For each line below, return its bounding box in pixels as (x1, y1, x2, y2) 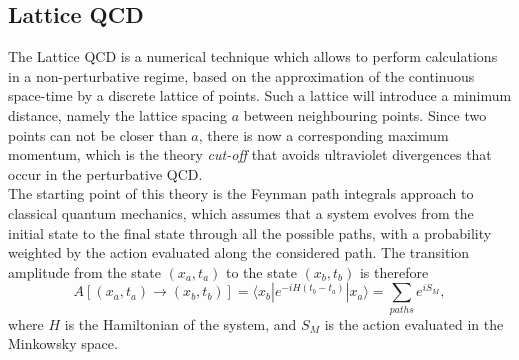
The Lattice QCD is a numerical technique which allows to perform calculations (8, 46, 498, 67)
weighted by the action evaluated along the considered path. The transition (8, 242, 470, 263)
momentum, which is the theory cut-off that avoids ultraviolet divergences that (8, 144, 492, 165)
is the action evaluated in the (324, 313, 504, 334)
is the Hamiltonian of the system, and (64, 313, 297, 334)
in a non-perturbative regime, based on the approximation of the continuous (8, 65, 475, 86)
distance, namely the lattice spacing (8, 104, 228, 125)
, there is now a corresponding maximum (198, 124, 449, 145)
